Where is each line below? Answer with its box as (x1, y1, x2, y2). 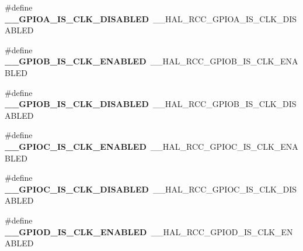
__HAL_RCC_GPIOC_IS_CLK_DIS (152, 183, 297, 195)
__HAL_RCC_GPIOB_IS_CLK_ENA (150, 55, 298, 67)
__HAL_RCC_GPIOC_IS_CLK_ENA (150, 140, 298, 152)
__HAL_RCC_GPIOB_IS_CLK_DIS (152, 98, 297, 110)
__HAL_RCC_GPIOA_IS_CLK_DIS (153, 12, 297, 25)
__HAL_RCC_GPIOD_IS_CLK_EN (151, 225, 293, 238)
